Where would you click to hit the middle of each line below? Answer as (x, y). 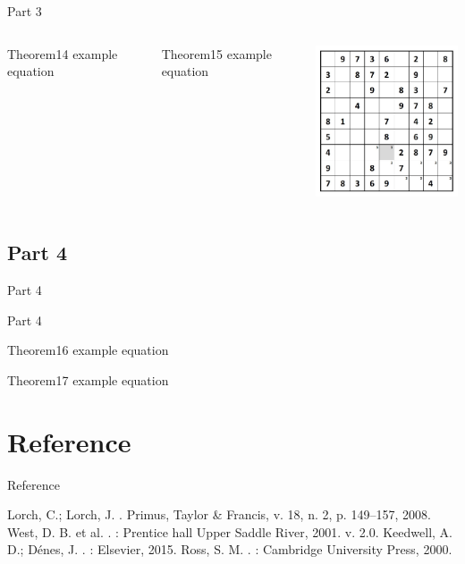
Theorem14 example (63, 53)
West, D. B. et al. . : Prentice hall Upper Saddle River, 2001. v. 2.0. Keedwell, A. (230, 531)
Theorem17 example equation (88, 379)
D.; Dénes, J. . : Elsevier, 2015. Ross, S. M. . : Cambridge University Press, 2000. (230, 549)
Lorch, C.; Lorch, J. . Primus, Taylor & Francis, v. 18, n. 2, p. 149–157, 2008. (219, 514)
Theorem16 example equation (88, 350)
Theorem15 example (216, 53)
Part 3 (25, 11)
